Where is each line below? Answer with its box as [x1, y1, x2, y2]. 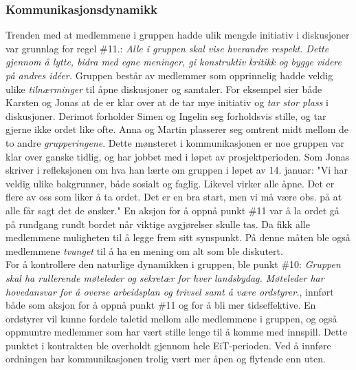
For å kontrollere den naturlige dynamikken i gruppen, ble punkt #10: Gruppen [5, 257, 341, 271]
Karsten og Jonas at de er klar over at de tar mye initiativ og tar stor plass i [5, 95, 329, 110]
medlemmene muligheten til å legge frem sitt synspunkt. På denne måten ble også [5, 230, 351, 245]
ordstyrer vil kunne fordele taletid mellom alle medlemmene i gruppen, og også [5, 311, 337, 325]
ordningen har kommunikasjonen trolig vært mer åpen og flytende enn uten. [5, 351, 326, 366]
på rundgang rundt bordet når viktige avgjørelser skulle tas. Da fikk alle [5, 216, 310, 231]
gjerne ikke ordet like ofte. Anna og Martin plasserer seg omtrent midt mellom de [5, 122, 348, 136]
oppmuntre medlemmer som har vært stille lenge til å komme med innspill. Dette [5, 325, 348, 339]
